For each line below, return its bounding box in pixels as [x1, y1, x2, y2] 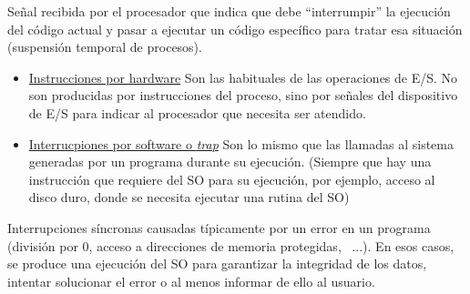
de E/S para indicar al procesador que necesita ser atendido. [28, 103, 366, 122]
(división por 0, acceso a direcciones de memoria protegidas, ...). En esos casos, [7, 236, 455, 255]
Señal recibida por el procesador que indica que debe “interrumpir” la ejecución [7, 2, 451, 20]
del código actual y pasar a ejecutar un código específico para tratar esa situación [7, 19, 463, 38]
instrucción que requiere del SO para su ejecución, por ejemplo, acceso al [28, 169, 435, 188]
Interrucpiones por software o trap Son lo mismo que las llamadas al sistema [28, 134, 455, 153]
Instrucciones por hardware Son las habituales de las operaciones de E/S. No [28, 67, 458, 86]
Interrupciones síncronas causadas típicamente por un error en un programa [7, 218, 431, 237]
